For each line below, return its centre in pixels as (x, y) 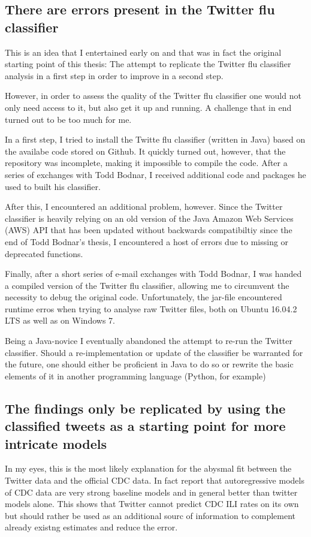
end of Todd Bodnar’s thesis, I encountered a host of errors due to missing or (147, 241)
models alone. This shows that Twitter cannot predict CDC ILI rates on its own (152, 504)
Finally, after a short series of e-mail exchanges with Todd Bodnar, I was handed (153, 274)
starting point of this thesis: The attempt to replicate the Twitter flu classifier (148, 64)
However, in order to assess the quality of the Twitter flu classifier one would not (153, 96)
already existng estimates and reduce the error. (91, 527)
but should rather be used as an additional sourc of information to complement (150, 515)
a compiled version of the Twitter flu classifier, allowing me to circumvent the (147, 285)
